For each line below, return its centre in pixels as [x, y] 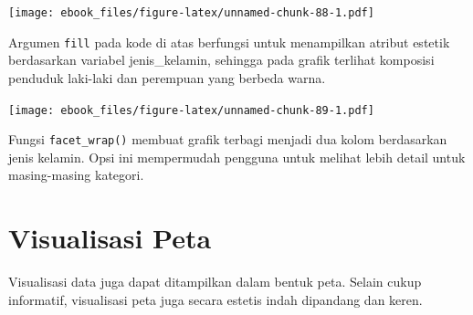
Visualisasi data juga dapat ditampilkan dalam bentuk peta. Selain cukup [215, 282]
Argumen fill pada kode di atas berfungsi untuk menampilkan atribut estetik [229, 42]
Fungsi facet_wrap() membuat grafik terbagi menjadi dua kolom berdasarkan [228, 139]
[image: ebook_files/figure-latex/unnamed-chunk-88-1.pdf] [191, 13]
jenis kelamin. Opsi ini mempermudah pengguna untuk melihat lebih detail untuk [237, 157]
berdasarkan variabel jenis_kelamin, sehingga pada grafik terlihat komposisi [221, 60]
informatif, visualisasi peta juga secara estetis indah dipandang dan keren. [215, 299]
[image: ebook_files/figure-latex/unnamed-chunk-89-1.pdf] [191, 110]
